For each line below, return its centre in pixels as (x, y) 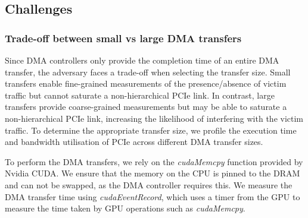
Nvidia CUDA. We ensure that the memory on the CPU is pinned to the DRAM (153, 173)
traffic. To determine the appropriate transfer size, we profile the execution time (151, 130)
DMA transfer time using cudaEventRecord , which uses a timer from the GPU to (153, 196)
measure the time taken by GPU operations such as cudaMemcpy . (125, 208)
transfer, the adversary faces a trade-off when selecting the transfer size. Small (148, 72)
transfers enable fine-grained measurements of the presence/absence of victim (146, 83)
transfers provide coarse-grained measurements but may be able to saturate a (146, 107)
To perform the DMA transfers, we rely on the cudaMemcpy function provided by (154, 161)
